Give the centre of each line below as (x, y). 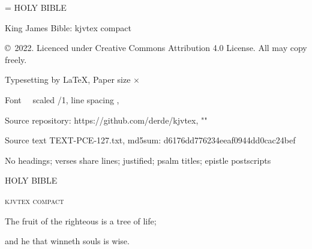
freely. (16, 59)
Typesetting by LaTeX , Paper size (68, 79)
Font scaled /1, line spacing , (62, 99)
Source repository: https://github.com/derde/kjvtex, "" (106, 120)
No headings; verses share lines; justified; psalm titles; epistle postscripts (138, 160)
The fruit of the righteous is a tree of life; (81, 220)
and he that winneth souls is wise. (67, 241)
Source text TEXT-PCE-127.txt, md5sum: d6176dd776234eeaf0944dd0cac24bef (150, 140)
